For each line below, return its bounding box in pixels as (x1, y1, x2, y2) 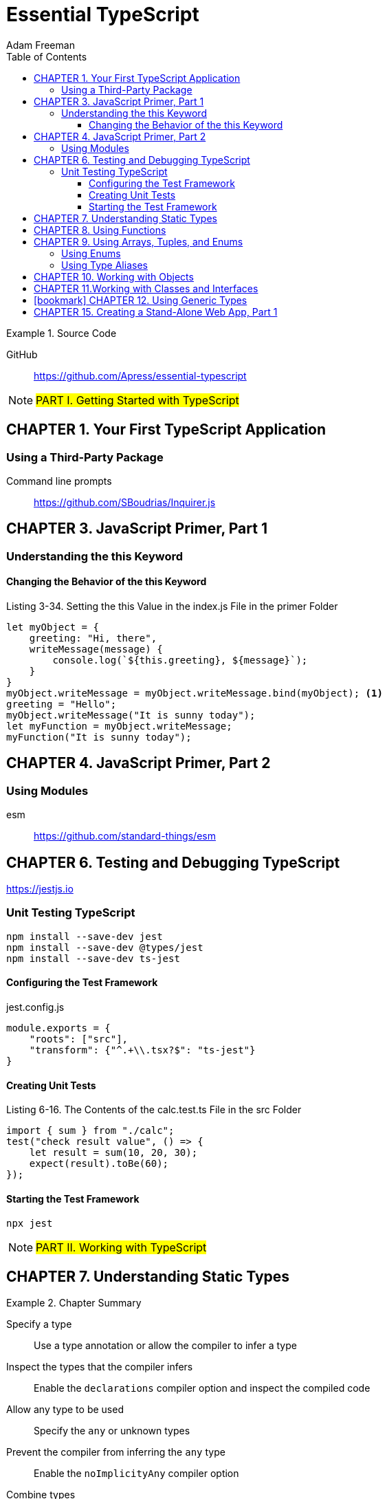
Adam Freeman (6, 39, 75, 51)
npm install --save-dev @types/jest (6, 941, 203, 953)
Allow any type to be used (6, 1403, 124, 1416)
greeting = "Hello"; (6, 699, 117, 710)
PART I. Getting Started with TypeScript (36, 393, 239, 407)
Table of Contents (6, 50, 87, 63)
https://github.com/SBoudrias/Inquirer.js (34, 496, 216, 508)
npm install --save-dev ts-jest (6, 952, 180, 964)
